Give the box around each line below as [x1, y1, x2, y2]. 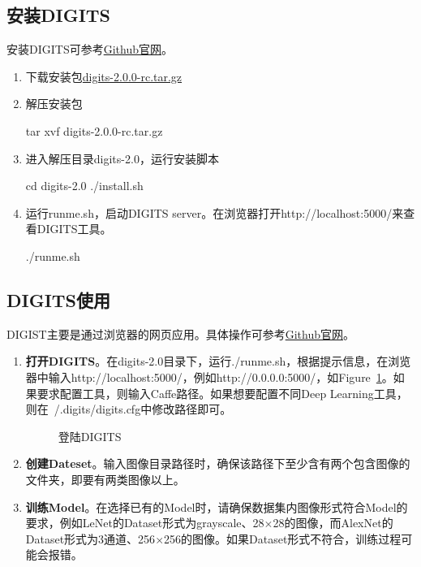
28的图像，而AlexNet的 [273, 514, 393, 531]
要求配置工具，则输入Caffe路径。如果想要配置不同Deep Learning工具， [37, 384, 408, 401]
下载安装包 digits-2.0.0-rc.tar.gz [25, 67, 183, 84]
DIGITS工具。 [37, 220, 112, 237]
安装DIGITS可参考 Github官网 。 [6, 41, 173, 58]
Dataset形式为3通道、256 [25, 530, 156, 547]
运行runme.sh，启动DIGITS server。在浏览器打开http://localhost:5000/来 [25, 204, 404, 221]
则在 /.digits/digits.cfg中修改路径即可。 [25, 400, 232, 418]
